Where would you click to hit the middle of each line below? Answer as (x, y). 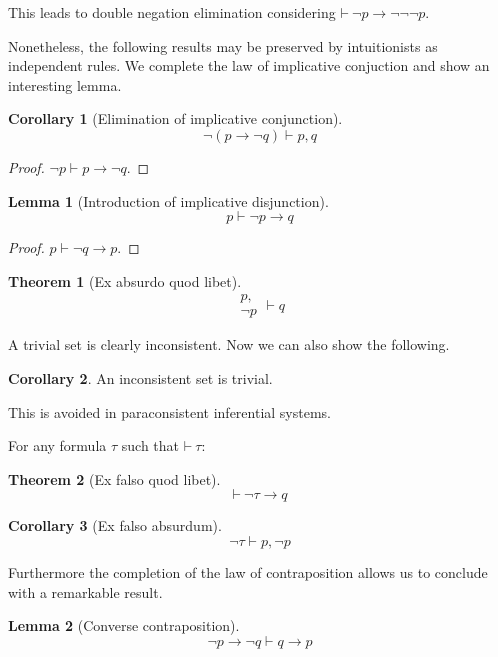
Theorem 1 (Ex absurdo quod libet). (125, 280)
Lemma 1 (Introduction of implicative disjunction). (168, 200)
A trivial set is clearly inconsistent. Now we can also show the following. (229, 344)
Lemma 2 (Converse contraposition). (124, 625)
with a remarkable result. (85, 591)
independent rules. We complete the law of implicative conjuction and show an (249, 65)
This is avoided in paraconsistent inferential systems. (169, 411)
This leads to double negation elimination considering (172, 12)
